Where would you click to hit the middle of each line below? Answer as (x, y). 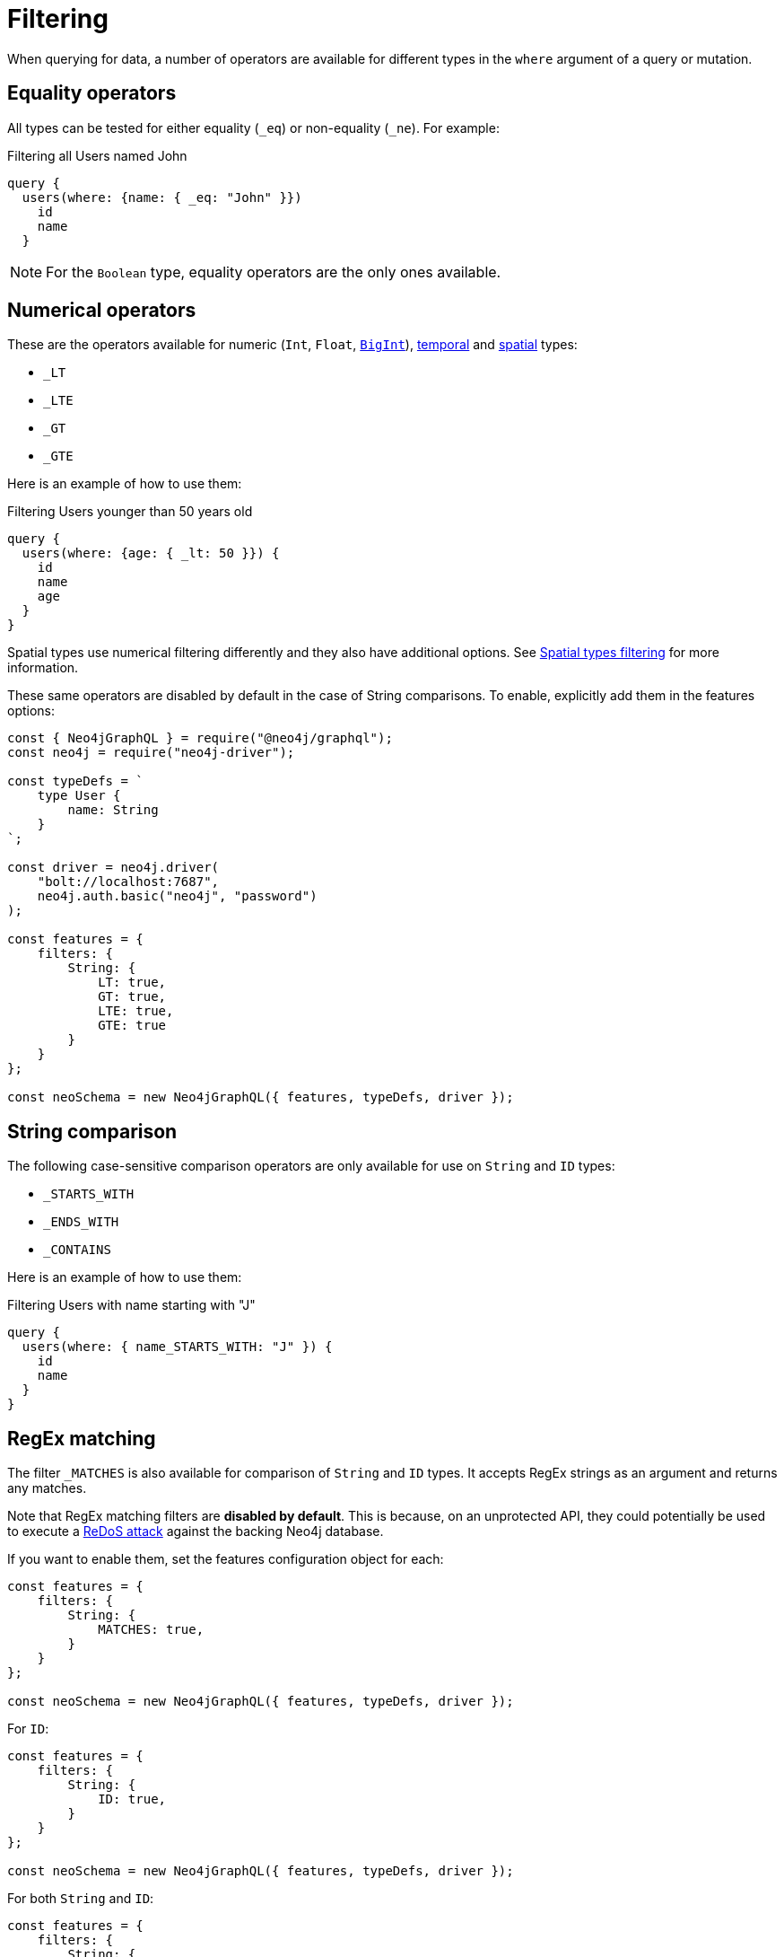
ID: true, (132, 1799)
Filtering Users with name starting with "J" (131, 1305)
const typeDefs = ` (75, 781)
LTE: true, (136, 1011)
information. (43, 668)
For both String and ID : (81, 1899)
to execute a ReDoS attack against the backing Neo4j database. (196, 1531)
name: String (113, 810)
